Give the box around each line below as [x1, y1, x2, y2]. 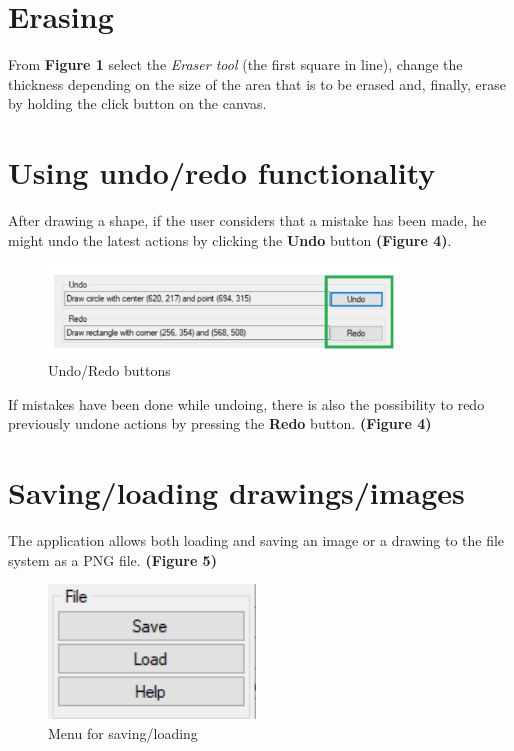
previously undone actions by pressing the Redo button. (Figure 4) [8, 413, 432, 434]
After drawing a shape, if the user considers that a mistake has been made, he [8, 210, 487, 231]
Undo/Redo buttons [48, 360, 171, 381]
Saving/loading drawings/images [8, 472, 465, 513]
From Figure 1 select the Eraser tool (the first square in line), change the [8, 54, 463, 75]
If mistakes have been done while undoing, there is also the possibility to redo [8, 393, 485, 414]
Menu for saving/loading [48, 723, 198, 744]
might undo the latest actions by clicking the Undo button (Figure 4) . [8, 229, 452, 250]
